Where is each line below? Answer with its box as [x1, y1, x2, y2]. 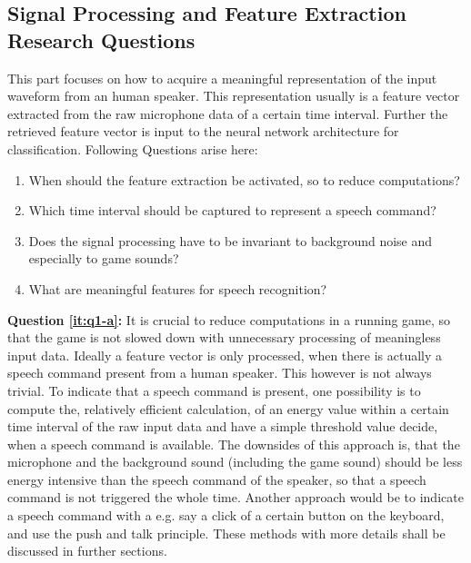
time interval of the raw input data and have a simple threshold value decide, [7, 417, 438, 436]
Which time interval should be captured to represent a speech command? [28, 201, 436, 220]
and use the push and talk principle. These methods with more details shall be [7, 523, 446, 542]
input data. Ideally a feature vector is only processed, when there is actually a [7, 345, 443, 364]
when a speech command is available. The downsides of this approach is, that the [7, 434, 460, 453]
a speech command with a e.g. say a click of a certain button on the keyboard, [7, 506, 445, 525]
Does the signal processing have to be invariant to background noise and [28, 231, 433, 250]
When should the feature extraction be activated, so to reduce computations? [28, 170, 460, 189]
